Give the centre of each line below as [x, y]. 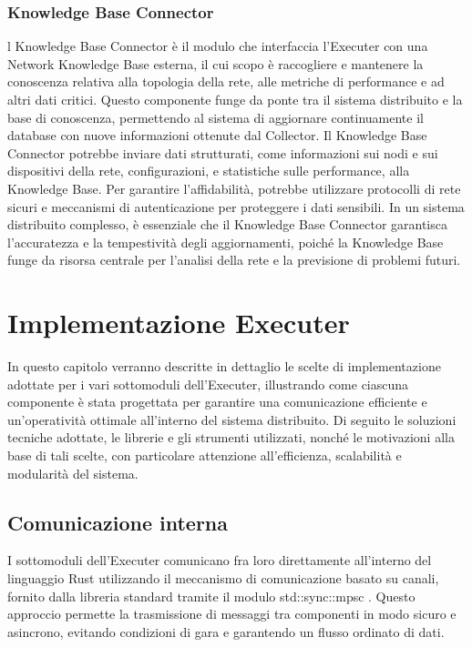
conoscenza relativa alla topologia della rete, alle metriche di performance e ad [226, 81]
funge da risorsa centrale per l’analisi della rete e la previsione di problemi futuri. [234, 260]
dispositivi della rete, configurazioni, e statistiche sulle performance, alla [209, 171]
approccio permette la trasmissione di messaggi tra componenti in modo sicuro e [232, 614]
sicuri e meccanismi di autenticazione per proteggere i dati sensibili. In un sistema [236, 206]
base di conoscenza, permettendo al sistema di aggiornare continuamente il [215, 117]
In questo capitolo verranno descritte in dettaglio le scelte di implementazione [224, 366]
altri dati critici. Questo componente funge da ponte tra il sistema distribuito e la [235, 99]
